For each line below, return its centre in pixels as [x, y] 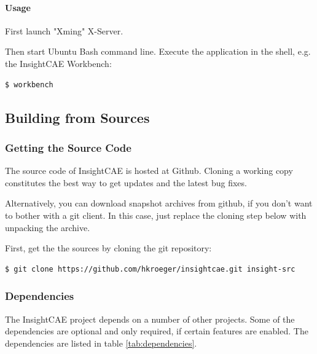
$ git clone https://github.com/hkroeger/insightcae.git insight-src [150, 269]
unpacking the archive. [48, 227]
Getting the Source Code [68, 147]
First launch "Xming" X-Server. [64, 30]
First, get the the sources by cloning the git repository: [108, 248]
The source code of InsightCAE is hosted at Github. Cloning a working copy [149, 171]
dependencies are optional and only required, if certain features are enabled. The [157, 331]
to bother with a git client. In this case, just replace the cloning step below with [156, 215]
